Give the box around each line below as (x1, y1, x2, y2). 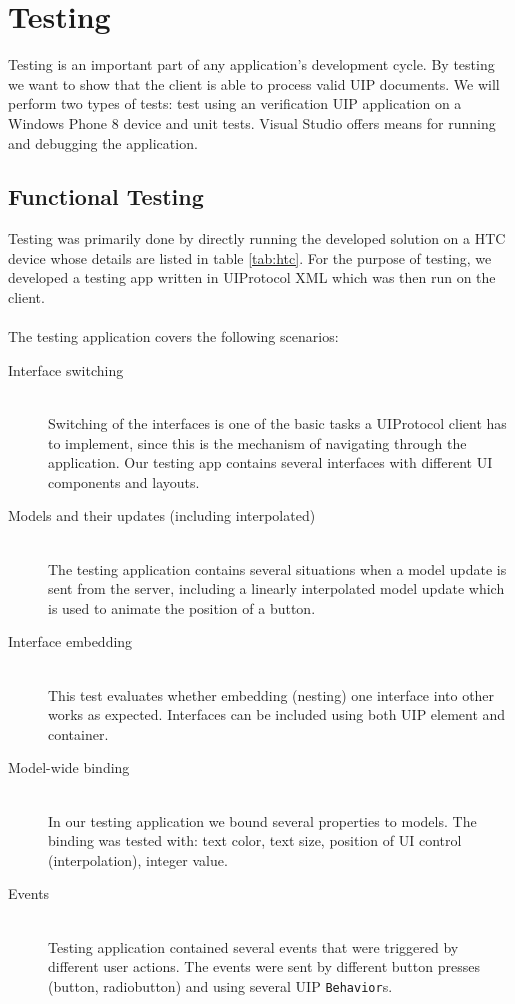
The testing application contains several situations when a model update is (48, 558, 507, 579)
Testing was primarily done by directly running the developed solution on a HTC (8, 228, 506, 249)
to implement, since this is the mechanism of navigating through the (48, 432, 467, 453)
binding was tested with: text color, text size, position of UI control (48, 830, 462, 851)
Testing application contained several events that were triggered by (48, 936, 459, 957)
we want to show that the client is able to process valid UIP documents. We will (8, 73, 500, 94)
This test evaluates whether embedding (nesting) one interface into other (48, 684, 495, 705)
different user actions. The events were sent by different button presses (48, 956, 480, 977)
